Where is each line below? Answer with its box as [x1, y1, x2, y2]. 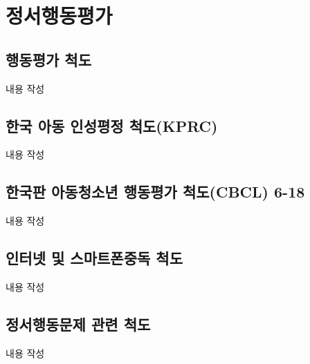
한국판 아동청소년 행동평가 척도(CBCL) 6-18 [6, 181, 305, 202]
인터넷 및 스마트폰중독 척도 [6, 247, 183, 269]
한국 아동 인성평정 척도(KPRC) [6, 115, 218, 136]
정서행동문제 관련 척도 [6, 313, 151, 334]
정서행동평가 [6, 1, 113, 30]
